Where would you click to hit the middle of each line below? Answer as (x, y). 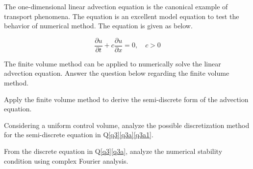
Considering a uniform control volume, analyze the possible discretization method (127, 125)
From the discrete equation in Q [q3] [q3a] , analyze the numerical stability (113, 151)
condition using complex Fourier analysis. (66, 160)
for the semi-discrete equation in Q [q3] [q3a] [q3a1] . (79, 135)
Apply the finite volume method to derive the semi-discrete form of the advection (126, 99)
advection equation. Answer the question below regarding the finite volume (117, 73)
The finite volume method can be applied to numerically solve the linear (113, 63)
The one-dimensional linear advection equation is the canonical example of (116, 6)
